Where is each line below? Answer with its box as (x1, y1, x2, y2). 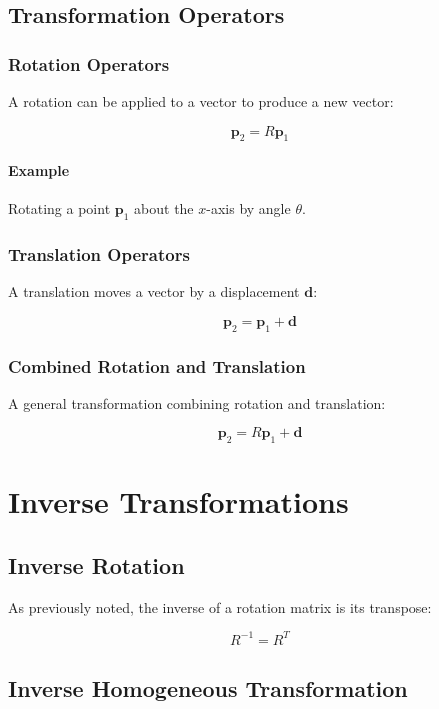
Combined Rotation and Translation (8, 353, 306, 378)
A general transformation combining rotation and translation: (8, 392, 386, 413)
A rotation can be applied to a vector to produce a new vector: (8, 91, 394, 111)
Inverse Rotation (8, 549, 185, 580)
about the (134, 198, 194, 219)
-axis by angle (206, 198, 291, 219)
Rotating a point (8, 198, 111, 219)
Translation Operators (8, 241, 190, 266)
